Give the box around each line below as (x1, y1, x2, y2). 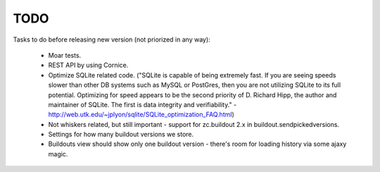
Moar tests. (48, 51, 82, 59)
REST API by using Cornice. (48, 61, 129, 70)
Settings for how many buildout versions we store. (48, 130, 194, 139)
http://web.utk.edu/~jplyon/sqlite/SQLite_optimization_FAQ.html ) (48, 110, 235, 119)
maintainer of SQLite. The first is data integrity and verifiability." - (48, 100, 237, 109)
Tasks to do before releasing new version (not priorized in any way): (13, 35, 210, 44)
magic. (48, 149, 68, 158)
